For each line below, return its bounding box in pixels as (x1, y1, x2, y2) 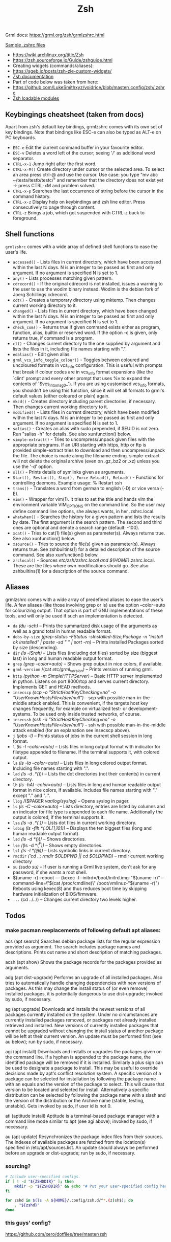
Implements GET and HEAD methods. (12, 683, 92, 690)
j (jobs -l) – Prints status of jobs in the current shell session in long (12, 733, 153, 739)
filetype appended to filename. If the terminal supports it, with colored (12, 749, 160, 755)
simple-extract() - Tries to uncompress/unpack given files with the (12, 436, 155, 442)
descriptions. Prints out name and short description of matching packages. (5, 949, 162, 955)
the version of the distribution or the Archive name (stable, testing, (5, 1097, 145, 1103)
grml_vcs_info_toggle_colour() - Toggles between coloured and (12, 357, 149, 363)
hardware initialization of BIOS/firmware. (12, 891, 98, 897)
